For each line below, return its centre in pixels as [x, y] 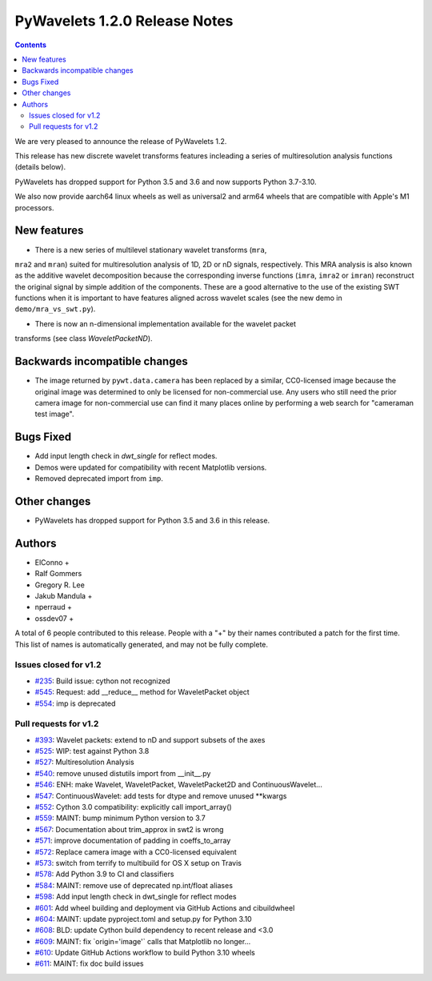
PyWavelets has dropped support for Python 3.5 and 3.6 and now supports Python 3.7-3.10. [166, 182]
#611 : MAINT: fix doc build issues [89, 963]
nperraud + [53, 607]
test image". [54, 414]
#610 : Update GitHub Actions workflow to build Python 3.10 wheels [145, 953]
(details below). [40, 167]
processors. [35, 207]
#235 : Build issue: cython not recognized [103, 681]
